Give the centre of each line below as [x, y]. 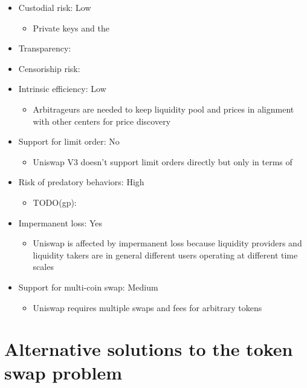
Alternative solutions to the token [149, 349]
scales [43, 267]
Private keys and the [71, 28]
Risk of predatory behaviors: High [81, 182]
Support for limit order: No [69, 141]
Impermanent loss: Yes [60, 222]
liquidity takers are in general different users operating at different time [165, 255]
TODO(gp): [55, 202]
